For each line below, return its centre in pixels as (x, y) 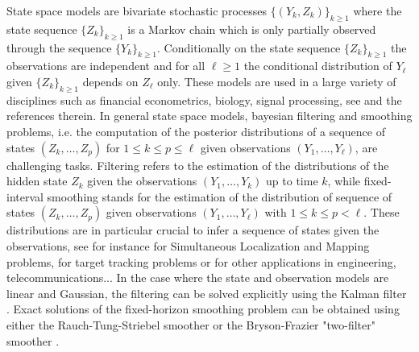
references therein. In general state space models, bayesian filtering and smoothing (209, 116)
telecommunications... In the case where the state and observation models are (198, 277)
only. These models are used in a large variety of (277, 81)
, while (344, 181)
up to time (292, 181)
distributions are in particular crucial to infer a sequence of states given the (193, 230)
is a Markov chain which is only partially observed (252, 29)
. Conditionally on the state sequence (249, 47)
